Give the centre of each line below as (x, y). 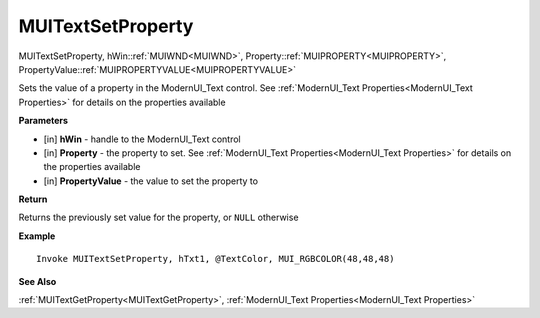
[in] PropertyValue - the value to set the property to (151, 181)
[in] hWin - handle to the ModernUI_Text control (142, 139)
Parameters (43, 121)
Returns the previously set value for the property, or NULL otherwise (158, 217)
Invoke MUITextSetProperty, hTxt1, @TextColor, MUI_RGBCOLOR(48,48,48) (215, 259)
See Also (37, 281)
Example (37, 236)
